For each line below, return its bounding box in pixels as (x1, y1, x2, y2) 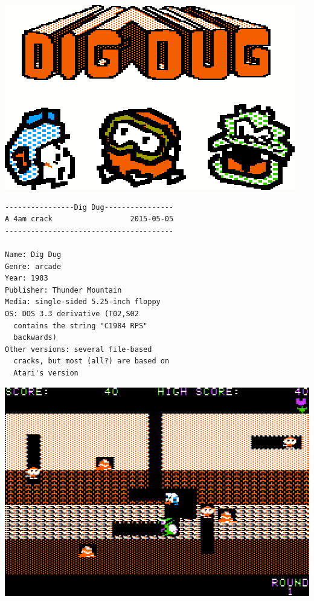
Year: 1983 (5, 274, 48, 283)
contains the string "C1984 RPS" (13, 321, 148, 330)
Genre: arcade (5, 262, 62, 271)
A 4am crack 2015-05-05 (5, 215, 174, 224)
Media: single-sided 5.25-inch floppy (5, 297, 161, 307)
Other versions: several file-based (5, 345, 152, 354)
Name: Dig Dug (5, 250, 62, 259)
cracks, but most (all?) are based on (13, 357, 170, 366)
